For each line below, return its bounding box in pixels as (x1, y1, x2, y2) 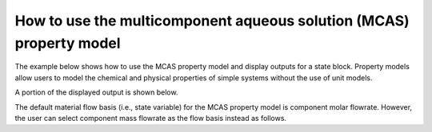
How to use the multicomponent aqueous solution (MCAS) (14, 12, 410, 29)
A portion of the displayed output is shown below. (14, 87, 178, 97)
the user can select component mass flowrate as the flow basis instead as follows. (14, 113, 287, 122)
